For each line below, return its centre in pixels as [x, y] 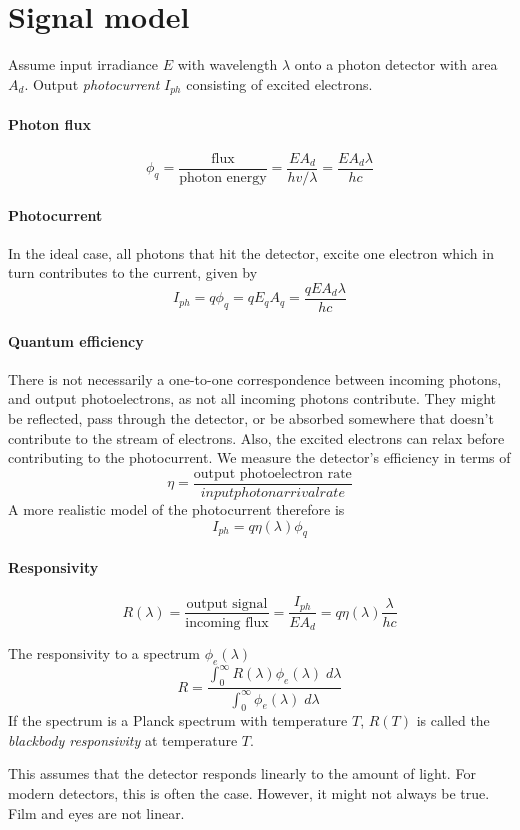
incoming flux [227, 622]
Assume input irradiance [83, 64]
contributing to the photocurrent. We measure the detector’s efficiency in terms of [259, 457]
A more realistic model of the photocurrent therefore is [176, 508]
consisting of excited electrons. [279, 83]
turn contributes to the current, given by [133, 272]
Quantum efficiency [76, 340]
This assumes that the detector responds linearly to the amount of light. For [242, 773]
